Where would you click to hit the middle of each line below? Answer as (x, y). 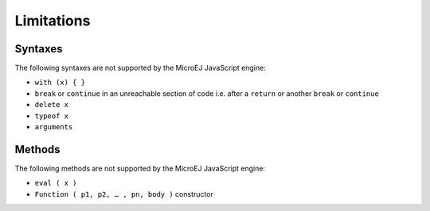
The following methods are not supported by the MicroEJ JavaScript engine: (140, 168)
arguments (54, 127)
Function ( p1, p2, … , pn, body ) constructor (124, 194)
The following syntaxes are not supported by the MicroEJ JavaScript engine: (140, 68)
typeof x (52, 116)
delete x (52, 105)
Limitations (53, 21)
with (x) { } (60, 82)
